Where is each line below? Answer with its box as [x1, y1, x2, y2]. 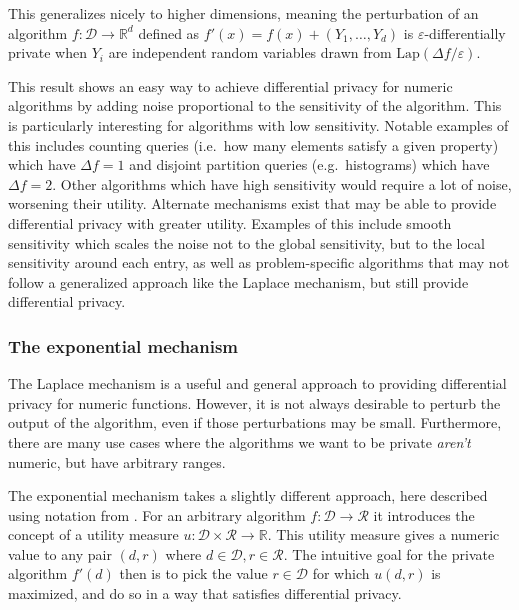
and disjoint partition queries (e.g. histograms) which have [129, 154, 490, 175]
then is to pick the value [119, 563, 268, 584]
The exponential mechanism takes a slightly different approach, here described [8, 485, 488, 506]
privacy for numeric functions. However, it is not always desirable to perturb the [8, 392, 501, 413]
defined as [138, 22, 200, 43]
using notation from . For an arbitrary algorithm [8, 504, 306, 525]
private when [8, 42, 87, 63]
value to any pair [8, 543, 112, 564]
